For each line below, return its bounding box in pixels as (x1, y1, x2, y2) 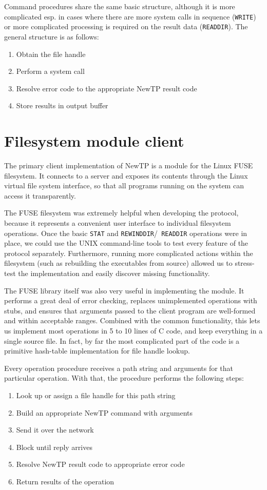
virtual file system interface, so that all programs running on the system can (4, 180, 244, 191)
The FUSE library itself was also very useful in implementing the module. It (4, 285, 244, 296)
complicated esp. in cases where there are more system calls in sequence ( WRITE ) (4, 11, 256, 22)
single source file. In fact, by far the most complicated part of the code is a (4, 335, 240, 346)
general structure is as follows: (4, 31, 99, 42)
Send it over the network (16, 424, 94, 435)
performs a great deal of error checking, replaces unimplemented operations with (4, 295, 257, 306)
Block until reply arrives (16, 441, 92, 452)
